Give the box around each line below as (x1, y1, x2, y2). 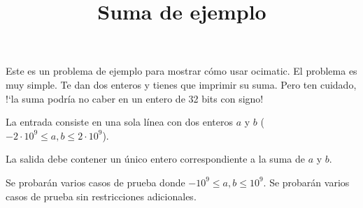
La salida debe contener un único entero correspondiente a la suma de (6, 151, 305, 166)
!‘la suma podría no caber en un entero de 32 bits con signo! (6, 91, 264, 105)
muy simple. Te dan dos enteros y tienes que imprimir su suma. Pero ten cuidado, (6, 77, 357, 91)
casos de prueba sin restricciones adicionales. (6, 188, 197, 203)
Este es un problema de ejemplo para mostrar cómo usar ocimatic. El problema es (6, 64, 357, 78)
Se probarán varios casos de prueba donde (6, 174, 185, 189)
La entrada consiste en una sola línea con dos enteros (6, 114, 233, 129)
